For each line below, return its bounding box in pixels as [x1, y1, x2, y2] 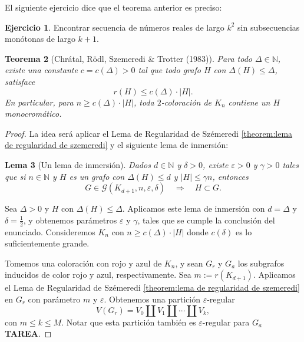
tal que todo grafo [138, 64, 201, 76]
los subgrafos [237, 256, 285, 269]
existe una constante [5, 64, 78, 76]
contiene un [228, 96, 270, 108]
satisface [5, 75, 35, 87]
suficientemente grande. [5, 237, 90, 249]
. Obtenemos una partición [104, 292, 200, 305]
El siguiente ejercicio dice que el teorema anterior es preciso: [5, 1, 222, 13]
